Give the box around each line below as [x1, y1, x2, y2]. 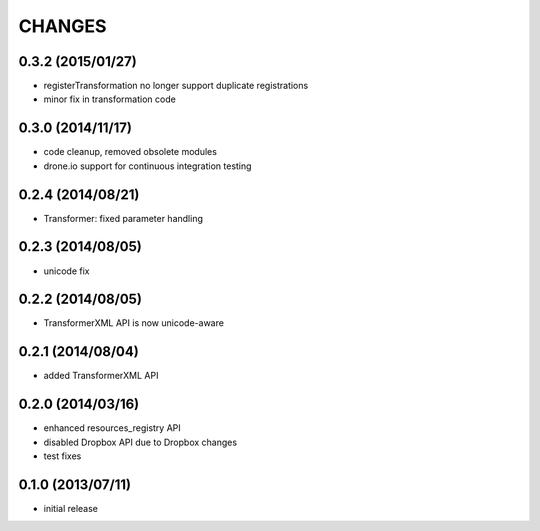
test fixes [43, 450, 82, 462]
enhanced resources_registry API [43, 422, 182, 434]
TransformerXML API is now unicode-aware [43, 317, 225, 329]
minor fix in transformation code [43, 93, 177, 105]
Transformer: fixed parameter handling [43, 212, 204, 224]
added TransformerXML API [43, 370, 159, 382]
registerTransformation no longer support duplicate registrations [43, 80, 309, 92]
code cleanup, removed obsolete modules [43, 146, 217, 158]
